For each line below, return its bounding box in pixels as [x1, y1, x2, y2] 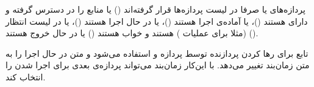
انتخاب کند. [5, 70, 46, 83]
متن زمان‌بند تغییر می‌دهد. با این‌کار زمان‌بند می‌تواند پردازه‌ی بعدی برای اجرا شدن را [5, 59, 310, 71]
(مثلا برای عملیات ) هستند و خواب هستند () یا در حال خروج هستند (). [5, 27, 259, 39]
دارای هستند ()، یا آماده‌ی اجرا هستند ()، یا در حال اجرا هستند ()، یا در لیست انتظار [5, 14, 308, 27]
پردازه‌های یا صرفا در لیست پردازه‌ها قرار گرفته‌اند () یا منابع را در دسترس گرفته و [5, 3, 305, 15]
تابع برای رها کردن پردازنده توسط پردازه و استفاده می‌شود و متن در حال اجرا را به [5, 47, 309, 59]
